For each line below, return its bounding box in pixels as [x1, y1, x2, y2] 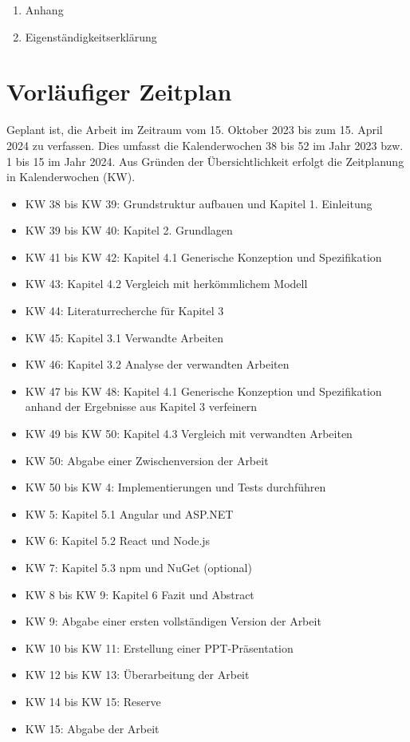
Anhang [25, 2, 64, 18]
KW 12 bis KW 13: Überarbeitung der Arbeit [25, 666, 250, 683]
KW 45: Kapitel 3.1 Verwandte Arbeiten [25, 329, 224, 345]
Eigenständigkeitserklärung [25, 28, 157, 45]
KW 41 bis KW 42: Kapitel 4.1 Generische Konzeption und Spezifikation [25, 248, 382, 265]
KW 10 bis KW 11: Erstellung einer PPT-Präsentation [25, 639, 294, 656]
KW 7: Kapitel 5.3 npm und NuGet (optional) [25, 559, 252, 575]
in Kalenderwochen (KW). [6, 168, 136, 185]
